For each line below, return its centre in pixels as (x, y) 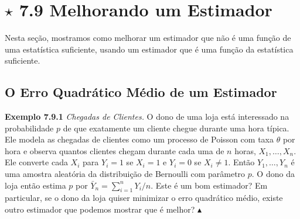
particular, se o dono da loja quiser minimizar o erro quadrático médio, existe (144, 198)
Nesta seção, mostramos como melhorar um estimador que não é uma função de (148, 38)
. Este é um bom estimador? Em (209, 185)
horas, (245, 150)
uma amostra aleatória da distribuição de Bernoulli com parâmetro (125, 174)
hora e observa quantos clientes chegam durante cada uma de (115, 150)
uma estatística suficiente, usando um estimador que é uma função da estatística (149, 49)
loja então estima (35, 185)
